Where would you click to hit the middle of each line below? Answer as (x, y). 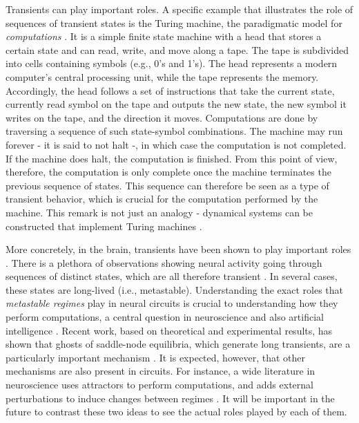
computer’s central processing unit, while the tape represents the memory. (162, 76)
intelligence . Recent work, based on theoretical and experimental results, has (169, 330)
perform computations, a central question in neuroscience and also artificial (165, 317)
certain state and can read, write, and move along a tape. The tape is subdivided (177, 49)
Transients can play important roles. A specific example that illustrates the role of (179, 9)
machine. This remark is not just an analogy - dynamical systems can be (159, 212)
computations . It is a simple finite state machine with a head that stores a (164, 36)
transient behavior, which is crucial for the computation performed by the (162, 199)
